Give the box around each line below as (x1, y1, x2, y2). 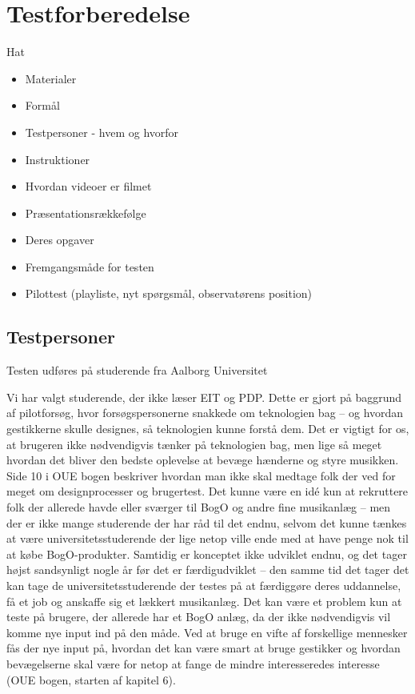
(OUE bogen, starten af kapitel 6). (6, 671, 176, 688)
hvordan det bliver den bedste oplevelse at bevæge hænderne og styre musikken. (6, 451, 399, 468)
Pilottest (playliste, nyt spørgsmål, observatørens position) (25, 285, 313, 302)
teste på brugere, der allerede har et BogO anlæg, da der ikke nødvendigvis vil (6, 608, 391, 625)
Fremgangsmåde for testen (25, 258, 154, 275)
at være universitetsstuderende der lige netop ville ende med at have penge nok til (6, 530, 409, 547)
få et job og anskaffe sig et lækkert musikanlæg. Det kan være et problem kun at (6, 592, 402, 609)
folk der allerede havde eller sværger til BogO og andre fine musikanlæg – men (6, 499, 391, 515)
